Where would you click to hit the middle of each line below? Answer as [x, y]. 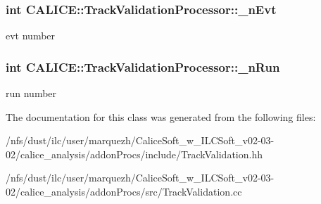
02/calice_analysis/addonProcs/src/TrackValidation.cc [124, 191]
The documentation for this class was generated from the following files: [161, 116]
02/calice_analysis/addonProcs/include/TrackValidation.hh [134, 154]
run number [31, 93]
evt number [31, 36]
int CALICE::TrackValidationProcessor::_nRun [143, 66]
